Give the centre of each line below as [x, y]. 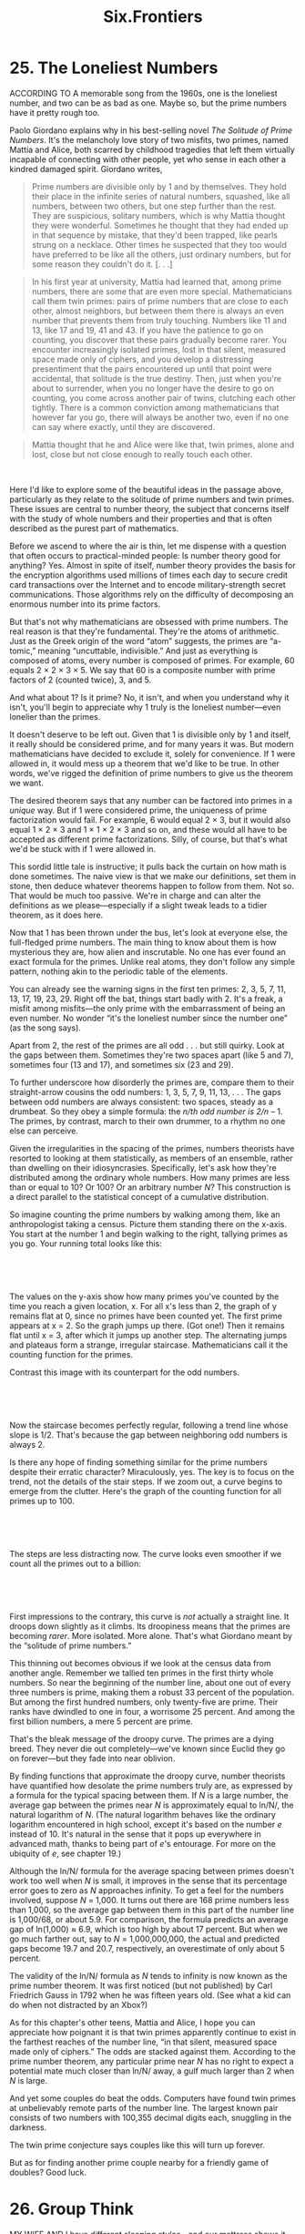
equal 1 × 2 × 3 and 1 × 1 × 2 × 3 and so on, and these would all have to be [148, 829]
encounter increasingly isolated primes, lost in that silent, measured [158, 349]
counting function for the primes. [71, 1354]
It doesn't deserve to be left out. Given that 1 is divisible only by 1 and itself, [150, 734]
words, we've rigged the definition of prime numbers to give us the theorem [152, 773]
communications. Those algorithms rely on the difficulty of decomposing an [152, 594]
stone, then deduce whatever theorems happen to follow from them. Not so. [152, 886]
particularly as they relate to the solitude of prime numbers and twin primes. [152, 499]
